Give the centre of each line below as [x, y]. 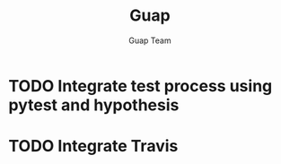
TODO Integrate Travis [93, 147]
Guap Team [150, 40]
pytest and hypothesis [94, 105]
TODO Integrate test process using [140, 86]
